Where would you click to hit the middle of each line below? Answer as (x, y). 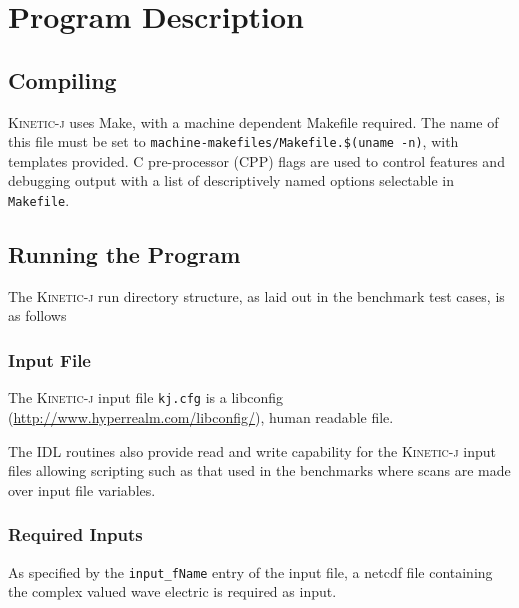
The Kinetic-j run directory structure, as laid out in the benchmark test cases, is (256, 295)
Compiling (62, 79)
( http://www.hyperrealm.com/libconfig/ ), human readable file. (201, 416)
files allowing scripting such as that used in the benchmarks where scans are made (259, 470)
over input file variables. (82, 489)
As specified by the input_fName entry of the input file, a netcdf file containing (250, 571)
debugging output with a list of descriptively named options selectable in (231, 180)
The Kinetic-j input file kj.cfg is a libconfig (146, 397)
